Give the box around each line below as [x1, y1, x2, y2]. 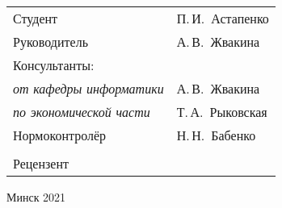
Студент [13, 9, 58, 27]
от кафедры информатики [13, 79, 164, 98]
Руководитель [13, 32, 88, 51]
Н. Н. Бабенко [176, 126, 256, 144]
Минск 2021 [6, 189, 66, 205]
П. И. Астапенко [176, 9, 269, 27]
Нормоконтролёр [13, 126, 107, 144]
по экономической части [13, 102, 150, 121]
